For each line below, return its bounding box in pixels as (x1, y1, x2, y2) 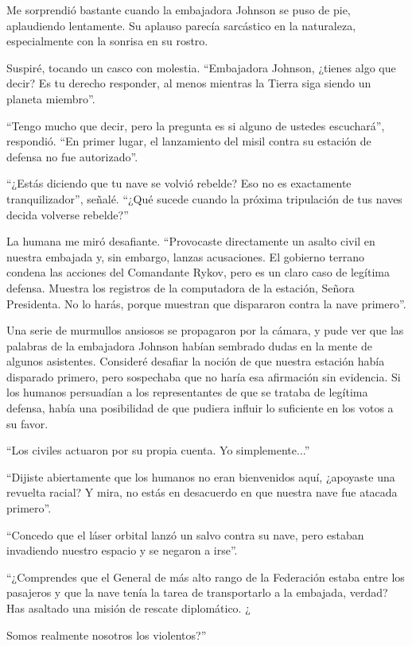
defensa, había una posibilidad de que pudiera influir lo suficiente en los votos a (6, 400, 394, 416)
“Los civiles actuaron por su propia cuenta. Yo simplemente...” (6, 442, 310, 458)
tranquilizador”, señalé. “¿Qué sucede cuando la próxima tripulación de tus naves (6, 190, 402, 207)
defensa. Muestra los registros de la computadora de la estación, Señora (6, 279, 355, 296)
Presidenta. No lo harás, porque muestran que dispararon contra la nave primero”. (6, 295, 406, 311)
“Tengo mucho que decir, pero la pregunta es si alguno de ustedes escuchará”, (6, 117, 385, 133)
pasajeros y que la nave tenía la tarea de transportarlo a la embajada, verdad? (6, 584, 388, 601)
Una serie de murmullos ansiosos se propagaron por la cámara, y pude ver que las (6, 322, 404, 338)
